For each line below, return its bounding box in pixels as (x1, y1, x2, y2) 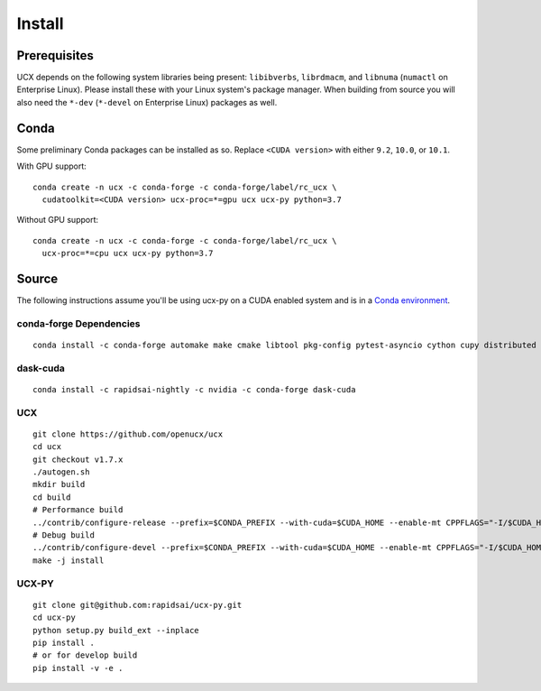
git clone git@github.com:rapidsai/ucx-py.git (32, 600, 243, 610)
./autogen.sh (32, 467, 90, 477)
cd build (32, 492, 71, 502)
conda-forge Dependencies (16, 317, 141, 329)
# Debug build (32, 530, 95, 540)
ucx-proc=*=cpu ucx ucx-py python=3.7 (41, 248, 214, 259)
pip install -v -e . (32, 663, 124, 673)
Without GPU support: (16, 215, 99, 226)
